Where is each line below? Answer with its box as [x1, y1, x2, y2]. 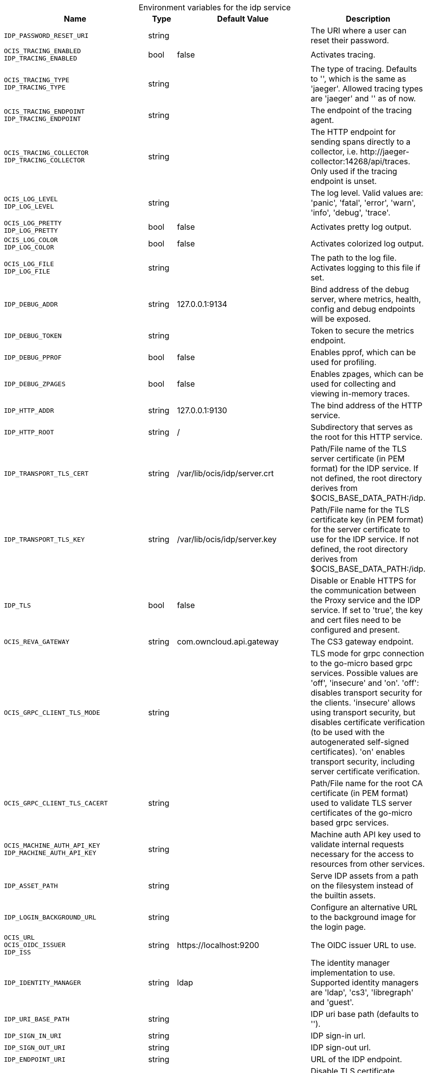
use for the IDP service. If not [311, 534, 419, 544]
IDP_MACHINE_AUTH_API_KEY [4, 849, 96, 857]
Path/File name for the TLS [311, 505, 409, 515]
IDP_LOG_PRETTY [4, 227, 58, 234]
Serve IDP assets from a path [311, 871, 419, 881]
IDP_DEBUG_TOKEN [4, 332, 62, 339]
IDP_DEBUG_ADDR [4, 300, 58, 308]
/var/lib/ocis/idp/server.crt [177, 468, 274, 478]
